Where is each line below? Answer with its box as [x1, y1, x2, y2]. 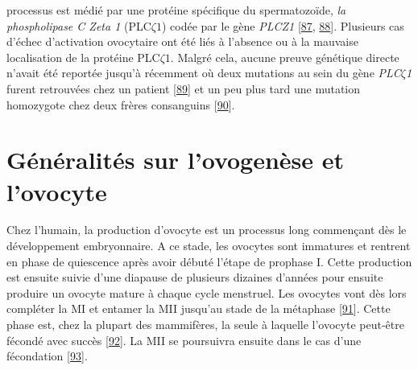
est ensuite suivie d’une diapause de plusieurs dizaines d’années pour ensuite [6, 269, 383, 286]
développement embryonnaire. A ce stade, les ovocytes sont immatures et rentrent [6, 237, 411, 254]
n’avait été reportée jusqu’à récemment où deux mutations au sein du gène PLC [6, 64, 401, 81]
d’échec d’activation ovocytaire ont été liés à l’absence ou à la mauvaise [6, 33, 358, 50]
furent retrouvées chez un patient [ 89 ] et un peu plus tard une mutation [6, 80, 361, 97]
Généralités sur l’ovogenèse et [6, 143, 345, 176]
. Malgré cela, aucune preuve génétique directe [170, 48, 399, 65]
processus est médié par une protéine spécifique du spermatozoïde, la [6, 2, 346, 18]
